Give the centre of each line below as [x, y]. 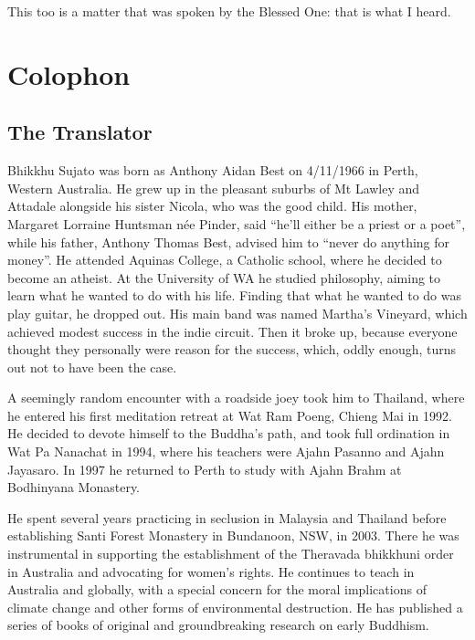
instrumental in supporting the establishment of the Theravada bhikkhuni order [231, 554]
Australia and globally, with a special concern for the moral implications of [217, 589]
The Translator [80, 132]
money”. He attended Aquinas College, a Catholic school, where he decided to [225, 260]
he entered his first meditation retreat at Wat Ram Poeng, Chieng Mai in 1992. [230, 415]
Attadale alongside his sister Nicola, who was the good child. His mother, [212, 206]
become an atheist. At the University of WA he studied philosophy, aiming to [224, 277]
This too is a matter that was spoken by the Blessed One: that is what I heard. [229, 11]
